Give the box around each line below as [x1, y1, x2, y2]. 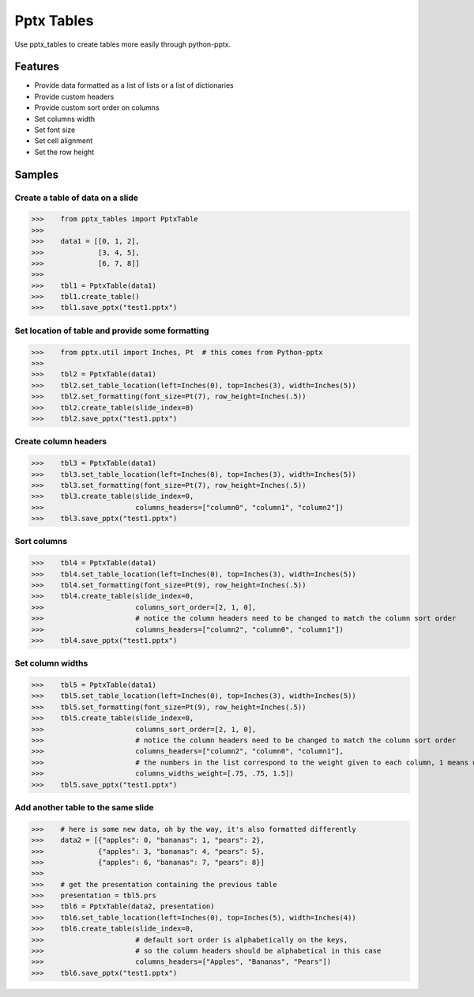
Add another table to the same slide [14, 802, 154, 813]
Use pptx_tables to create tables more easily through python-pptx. [14, 40, 231, 49]
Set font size [34, 125, 76, 134]
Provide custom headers [34, 92, 115, 101]
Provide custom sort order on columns [34, 103, 160, 112]
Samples [14, 168, 59, 181]
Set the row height [34, 147, 95, 157]
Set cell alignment [34, 136, 93, 145]
